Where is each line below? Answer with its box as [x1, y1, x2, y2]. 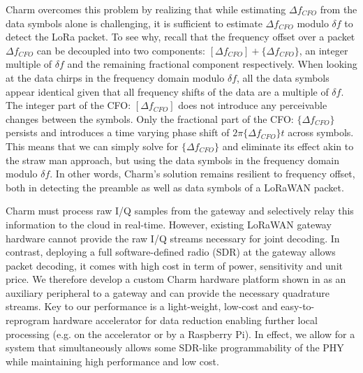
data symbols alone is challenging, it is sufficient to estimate [6, 15, 262, 30]
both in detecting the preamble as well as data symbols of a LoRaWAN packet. [6, 180, 344, 194]
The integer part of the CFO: [6, 98, 131, 112]
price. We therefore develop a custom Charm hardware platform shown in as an [6, 272, 346, 286]
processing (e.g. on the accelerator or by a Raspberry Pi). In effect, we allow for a [6, 326, 355, 341]
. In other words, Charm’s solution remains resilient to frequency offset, [50, 166, 355, 181]
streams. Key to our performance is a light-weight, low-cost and [6, 299, 278, 314]
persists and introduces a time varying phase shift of [6, 125, 230, 140]
